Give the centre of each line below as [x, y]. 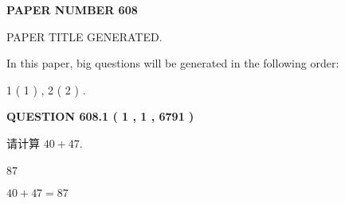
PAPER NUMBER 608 [72, 10]
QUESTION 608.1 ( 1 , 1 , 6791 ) [100, 116]
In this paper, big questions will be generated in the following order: [173, 63]
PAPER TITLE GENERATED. [84, 36]
